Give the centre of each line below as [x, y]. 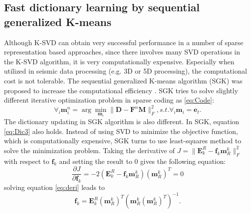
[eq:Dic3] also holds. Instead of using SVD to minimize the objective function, [121, 131]
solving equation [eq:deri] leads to [55, 187]
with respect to [27, 161]
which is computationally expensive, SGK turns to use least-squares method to [123, 141]
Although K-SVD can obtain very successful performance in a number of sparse [124, 42]
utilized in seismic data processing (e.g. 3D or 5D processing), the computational [125, 71]
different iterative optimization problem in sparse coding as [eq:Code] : [109, 100]
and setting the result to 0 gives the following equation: [142, 161]
